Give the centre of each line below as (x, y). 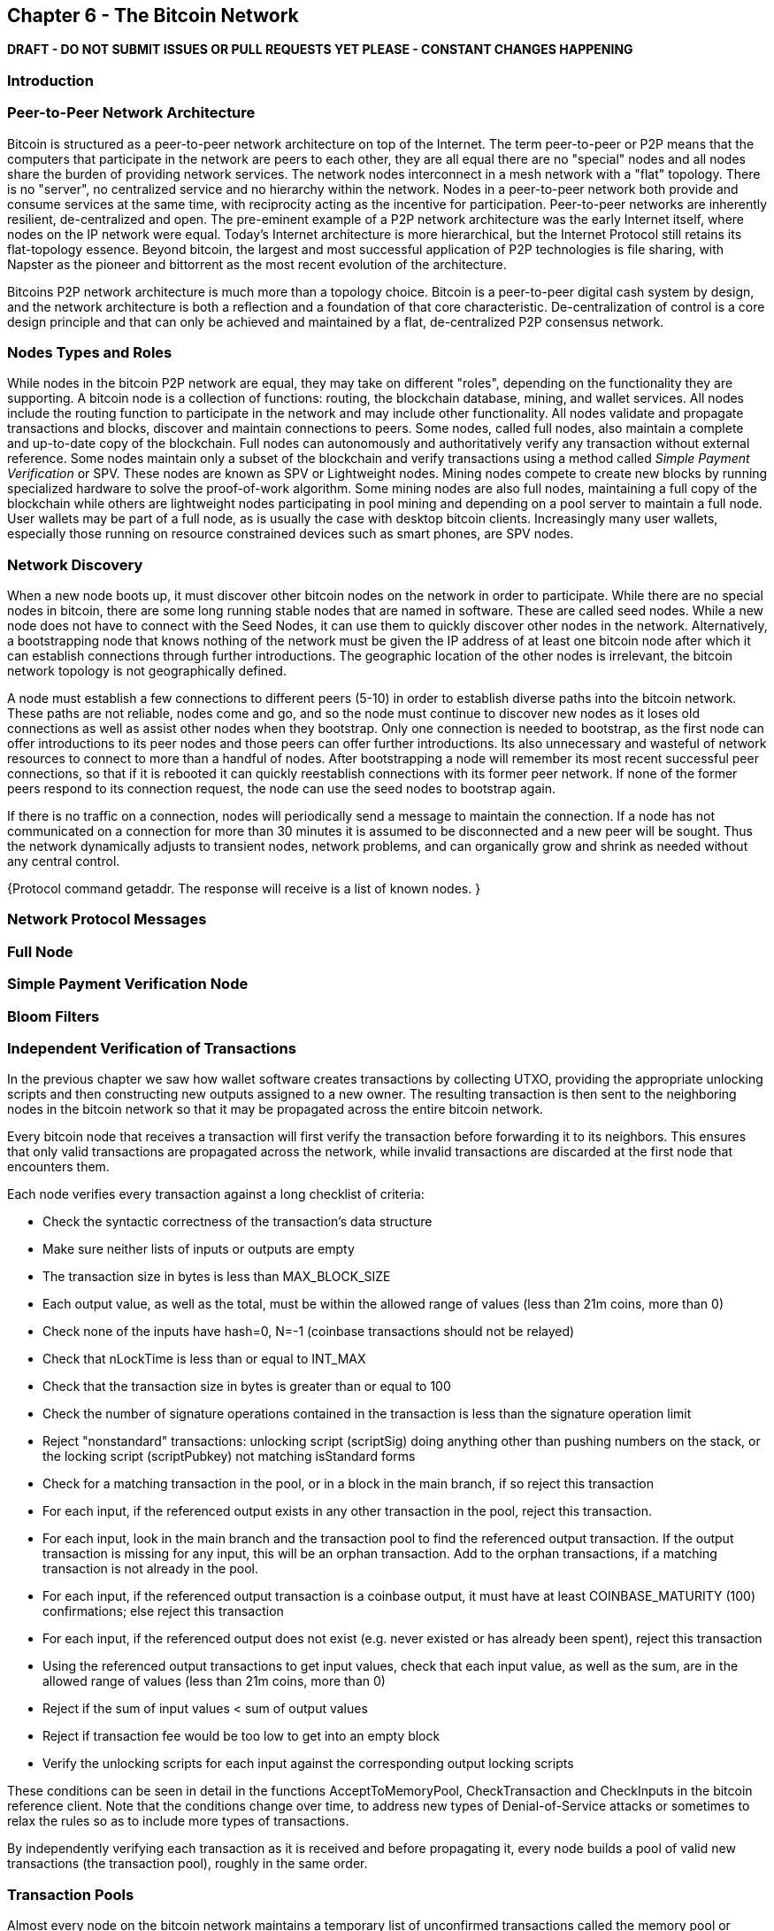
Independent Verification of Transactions (152, 1048)
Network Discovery (75, 564)
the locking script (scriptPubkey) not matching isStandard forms (229, 1456)
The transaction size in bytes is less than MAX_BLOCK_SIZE (217, 1277)
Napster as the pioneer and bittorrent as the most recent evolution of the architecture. (257, 264)
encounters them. (58, 1167)
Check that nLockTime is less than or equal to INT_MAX (204, 1359)
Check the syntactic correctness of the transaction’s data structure (238, 1222)
